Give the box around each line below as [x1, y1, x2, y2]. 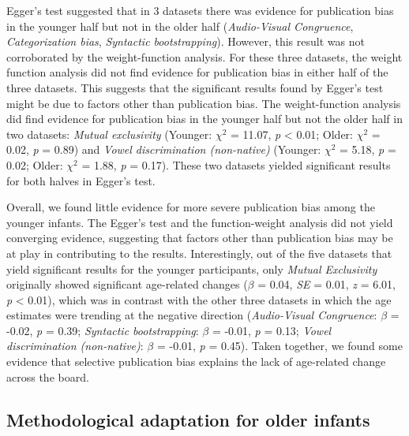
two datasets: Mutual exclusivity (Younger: [6, 125, 212, 142]
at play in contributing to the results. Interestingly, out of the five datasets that [6, 244, 392, 261]
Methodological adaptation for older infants [6, 407, 370, 431]
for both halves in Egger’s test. [6, 172, 156, 188]
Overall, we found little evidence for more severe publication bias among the [6, 199, 375, 215]
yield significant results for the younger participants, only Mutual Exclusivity [6, 260, 377, 277]
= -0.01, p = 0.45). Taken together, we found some [156, 337, 403, 354]
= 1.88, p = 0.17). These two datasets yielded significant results [81, 156, 391, 173]
